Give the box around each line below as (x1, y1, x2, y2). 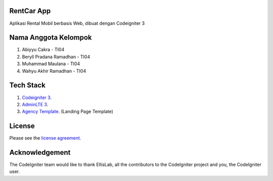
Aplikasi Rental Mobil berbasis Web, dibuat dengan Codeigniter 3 (9, 20, 145, 26)
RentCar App (9, 7, 51, 15)
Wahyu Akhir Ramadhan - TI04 (22, 68, 86, 74)
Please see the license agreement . (9, 135, 81, 141)
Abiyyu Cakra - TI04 (22, 47, 65, 53)
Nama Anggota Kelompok (9, 33, 92, 42)
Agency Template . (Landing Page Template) (22, 109, 114, 115)
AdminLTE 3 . (22, 101, 49, 107)
